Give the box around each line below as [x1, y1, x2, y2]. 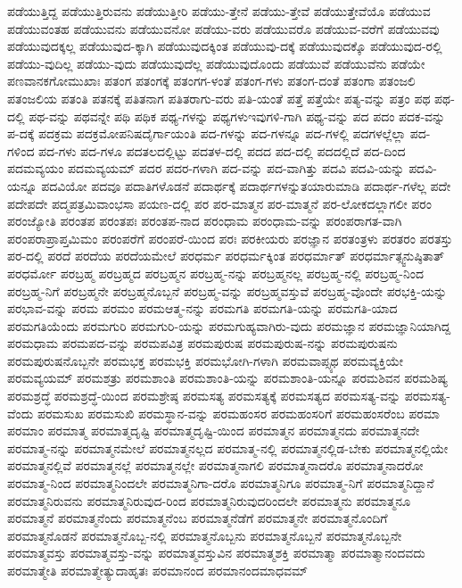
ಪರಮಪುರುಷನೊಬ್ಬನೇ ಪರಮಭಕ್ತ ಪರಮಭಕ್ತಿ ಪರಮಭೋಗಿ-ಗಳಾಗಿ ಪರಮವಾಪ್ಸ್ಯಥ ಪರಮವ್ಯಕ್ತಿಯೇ [7, 351, 404, 369]
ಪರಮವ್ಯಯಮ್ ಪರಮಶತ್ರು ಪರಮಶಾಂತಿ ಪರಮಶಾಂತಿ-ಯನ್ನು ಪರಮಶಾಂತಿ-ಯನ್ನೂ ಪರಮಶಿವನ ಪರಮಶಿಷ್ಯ [7, 369, 449, 387]
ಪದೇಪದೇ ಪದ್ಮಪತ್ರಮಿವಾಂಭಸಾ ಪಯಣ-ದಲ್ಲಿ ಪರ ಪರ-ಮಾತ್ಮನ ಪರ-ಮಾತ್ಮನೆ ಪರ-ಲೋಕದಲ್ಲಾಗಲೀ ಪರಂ [7, 194, 432, 212]
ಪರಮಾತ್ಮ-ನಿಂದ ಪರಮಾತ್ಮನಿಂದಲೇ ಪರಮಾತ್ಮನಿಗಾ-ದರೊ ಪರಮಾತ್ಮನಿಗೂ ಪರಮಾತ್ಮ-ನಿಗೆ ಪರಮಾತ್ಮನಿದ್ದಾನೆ [7, 474, 434, 493]
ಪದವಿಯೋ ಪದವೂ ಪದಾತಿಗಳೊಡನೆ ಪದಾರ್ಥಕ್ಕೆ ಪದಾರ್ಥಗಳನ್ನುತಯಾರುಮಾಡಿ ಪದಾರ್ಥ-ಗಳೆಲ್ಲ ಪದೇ [41, 176, 451, 195]
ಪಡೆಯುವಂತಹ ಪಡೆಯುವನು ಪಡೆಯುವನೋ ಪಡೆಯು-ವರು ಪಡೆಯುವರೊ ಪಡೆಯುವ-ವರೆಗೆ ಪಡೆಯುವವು [7, 19, 440, 37]
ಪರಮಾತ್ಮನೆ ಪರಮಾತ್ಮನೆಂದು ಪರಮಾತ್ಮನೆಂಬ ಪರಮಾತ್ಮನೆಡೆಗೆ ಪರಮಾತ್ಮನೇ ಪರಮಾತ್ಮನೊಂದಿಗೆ [7, 509, 388, 527]
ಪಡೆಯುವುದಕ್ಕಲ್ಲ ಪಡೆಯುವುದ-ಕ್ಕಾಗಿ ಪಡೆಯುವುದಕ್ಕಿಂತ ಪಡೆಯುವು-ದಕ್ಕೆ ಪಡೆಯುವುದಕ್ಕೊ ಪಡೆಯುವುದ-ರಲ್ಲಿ [7, 37, 442, 55]
